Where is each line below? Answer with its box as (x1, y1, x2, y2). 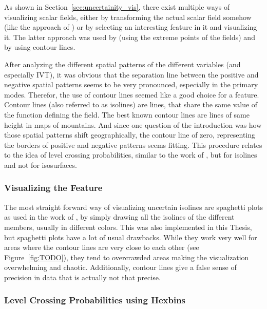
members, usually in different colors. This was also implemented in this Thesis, (4, 221, 252, 232)
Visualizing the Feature (4, 181, 103, 194)
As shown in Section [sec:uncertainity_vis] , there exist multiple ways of (4, 2, 230, 12)
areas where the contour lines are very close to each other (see (4, 242, 199, 253)
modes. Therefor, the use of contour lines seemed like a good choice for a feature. (4, 89, 259, 100)
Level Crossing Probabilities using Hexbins (4, 294, 186, 306)
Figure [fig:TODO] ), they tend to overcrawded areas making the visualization (4, 252, 249, 262)
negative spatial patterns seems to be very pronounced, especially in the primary (4, 79, 258, 90)
